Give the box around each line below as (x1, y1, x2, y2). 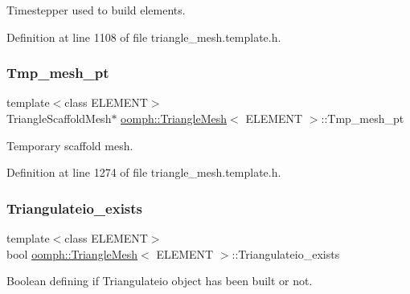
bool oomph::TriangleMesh (6, 245, 138, 262)
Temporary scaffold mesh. (6, 137, 133, 153)
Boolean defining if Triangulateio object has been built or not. (6, 272, 313, 289)
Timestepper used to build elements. (6, 2, 186, 18)
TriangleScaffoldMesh (6, 110, 112, 126)
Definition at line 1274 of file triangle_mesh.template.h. (6, 164, 281, 181)
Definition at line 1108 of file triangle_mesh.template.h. (6, 28, 281, 45)
